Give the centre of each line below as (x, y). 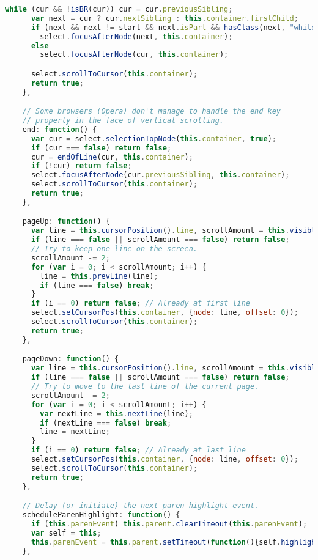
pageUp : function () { (66, 222)
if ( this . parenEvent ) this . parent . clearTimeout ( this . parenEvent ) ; (169, 524)
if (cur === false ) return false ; (101, 148)
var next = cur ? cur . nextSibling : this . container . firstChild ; (165, 18)
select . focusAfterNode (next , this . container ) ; (136, 36)
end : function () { (60, 129)
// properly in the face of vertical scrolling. (123, 121)
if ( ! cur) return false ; (81, 166)
